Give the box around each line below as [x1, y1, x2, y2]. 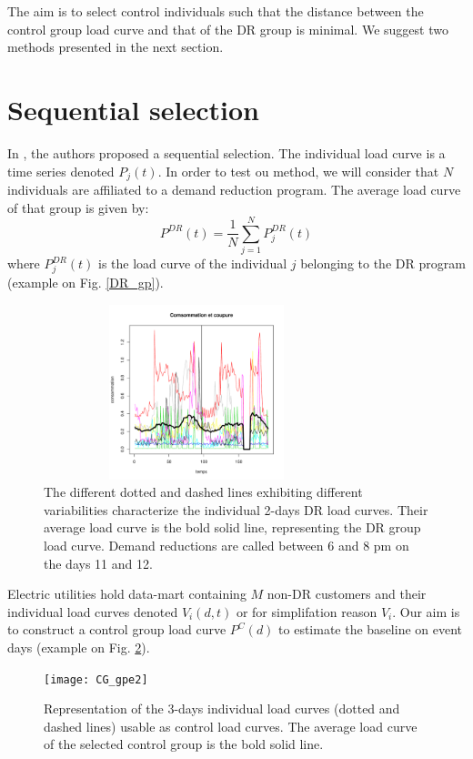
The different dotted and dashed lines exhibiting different [44, 482, 363, 501]
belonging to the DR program [300, 254, 466, 273]
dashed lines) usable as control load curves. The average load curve [44, 716, 418, 735]
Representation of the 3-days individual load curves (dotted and [44, 699, 400, 718]
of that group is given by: [7, 197, 149, 217]
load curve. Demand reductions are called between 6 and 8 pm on [44, 535, 409, 554]
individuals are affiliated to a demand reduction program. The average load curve [7, 179, 461, 198]
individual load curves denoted [7, 602, 178, 621]
